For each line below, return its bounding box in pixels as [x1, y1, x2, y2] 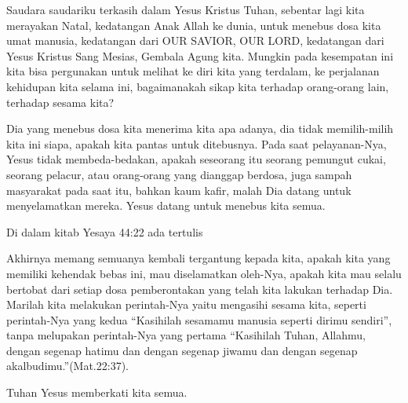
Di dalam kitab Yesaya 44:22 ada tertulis [6, 223, 203, 240]
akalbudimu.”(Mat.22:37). [6, 357, 129, 374]
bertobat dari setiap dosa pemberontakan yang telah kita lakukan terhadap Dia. [6, 280, 393, 297]
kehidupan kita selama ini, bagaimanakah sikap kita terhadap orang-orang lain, [6, 78, 389, 94]
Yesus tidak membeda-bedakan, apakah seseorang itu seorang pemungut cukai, [6, 151, 386, 167]
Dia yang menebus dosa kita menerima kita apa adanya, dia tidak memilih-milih [6, 120, 394, 137]
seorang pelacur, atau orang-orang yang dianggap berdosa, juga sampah [6, 166, 352, 182]
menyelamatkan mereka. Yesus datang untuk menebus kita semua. [6, 197, 326, 214]
